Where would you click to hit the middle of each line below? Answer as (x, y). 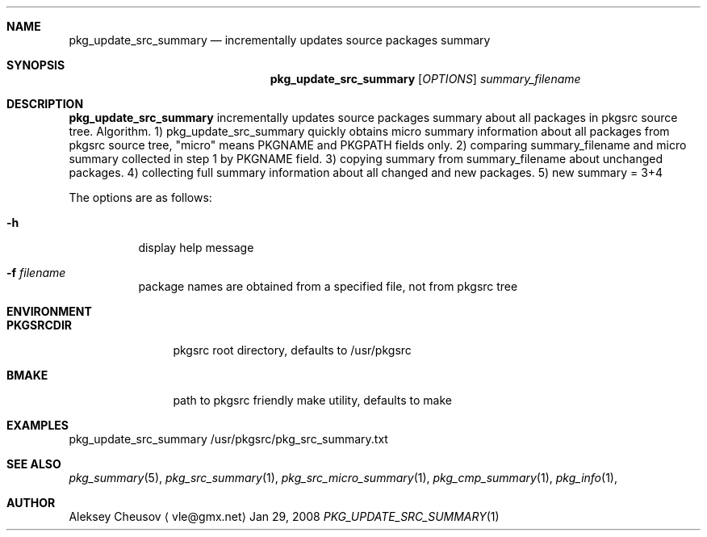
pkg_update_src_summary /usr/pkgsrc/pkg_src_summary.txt (228, 439)
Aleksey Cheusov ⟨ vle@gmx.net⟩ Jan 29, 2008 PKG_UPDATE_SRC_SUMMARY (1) (284, 516)
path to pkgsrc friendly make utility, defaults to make (313, 400)
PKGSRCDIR (40, 325)
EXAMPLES (38, 425)
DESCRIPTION (45, 104)
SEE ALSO (34, 464)
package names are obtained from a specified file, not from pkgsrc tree (328, 286)
